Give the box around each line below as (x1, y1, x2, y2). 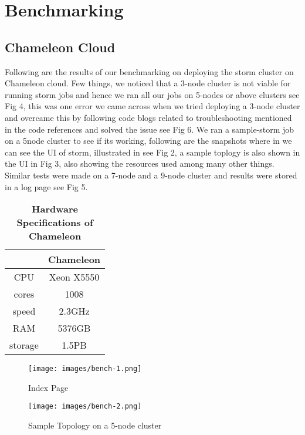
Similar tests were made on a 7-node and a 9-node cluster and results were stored (5, 168, 297, 181)
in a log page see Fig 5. (5, 180, 88, 193)
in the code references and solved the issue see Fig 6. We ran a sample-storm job (5, 123, 294, 135)
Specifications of (16, 215, 93, 230)
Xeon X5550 (49, 270, 100, 284)
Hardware (32, 202, 78, 216)
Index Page (28, 381, 69, 393)
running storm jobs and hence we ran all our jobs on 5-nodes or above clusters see (5, 88, 300, 100)
